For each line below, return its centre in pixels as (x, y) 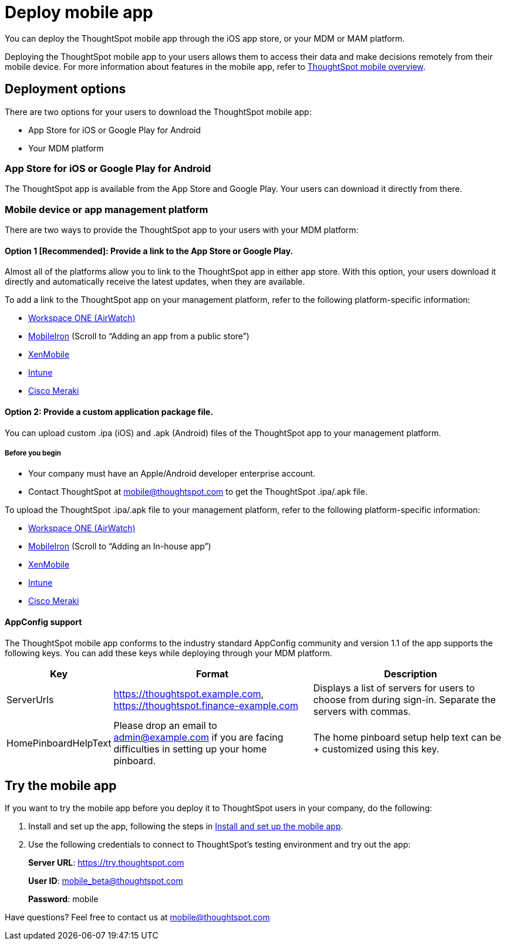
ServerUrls (30, 699)
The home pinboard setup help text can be (407, 737)
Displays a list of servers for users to (394, 688)
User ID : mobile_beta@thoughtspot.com (106, 881)
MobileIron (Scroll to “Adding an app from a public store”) (139, 336)
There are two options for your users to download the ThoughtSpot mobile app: (158, 112)
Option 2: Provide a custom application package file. (109, 411)
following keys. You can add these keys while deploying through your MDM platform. (169, 653)
